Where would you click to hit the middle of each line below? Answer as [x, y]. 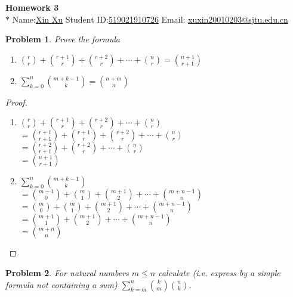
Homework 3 [32, 7]
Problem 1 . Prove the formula [63, 39]
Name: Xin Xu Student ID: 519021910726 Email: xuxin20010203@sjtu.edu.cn [150, 19]
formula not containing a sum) [61, 284]
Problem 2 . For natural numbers [67, 272]
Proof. [16, 102]
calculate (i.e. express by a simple [219, 272]
